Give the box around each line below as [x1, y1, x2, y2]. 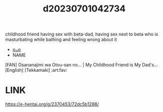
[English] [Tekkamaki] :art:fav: [5, 67, 68, 73]
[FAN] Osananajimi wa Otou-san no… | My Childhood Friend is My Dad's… [5, 62, 158, 68]
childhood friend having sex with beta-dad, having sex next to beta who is [5, 31, 158, 37]
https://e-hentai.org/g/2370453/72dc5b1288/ [5, 101, 99, 107]
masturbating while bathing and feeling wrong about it [5, 36, 117, 42]
